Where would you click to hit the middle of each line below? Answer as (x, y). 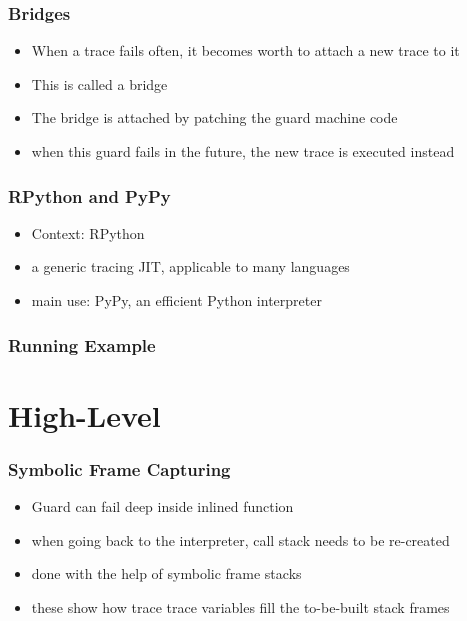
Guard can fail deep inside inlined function (162, 506)
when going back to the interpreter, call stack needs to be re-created (240, 539)
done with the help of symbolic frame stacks (166, 573)
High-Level (84, 414)
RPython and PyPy (89, 195)
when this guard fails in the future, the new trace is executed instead (243, 151)
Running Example (82, 344)
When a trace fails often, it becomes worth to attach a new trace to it (245, 50)
